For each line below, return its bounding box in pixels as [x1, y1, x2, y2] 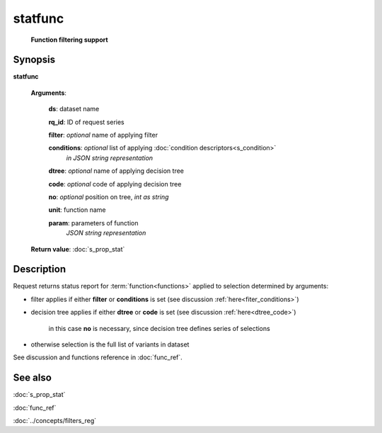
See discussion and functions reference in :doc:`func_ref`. [13, 353, 183, 361]
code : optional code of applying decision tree [48, 179, 182, 188]
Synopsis [13, 54, 56, 66]
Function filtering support [30, 35, 109, 44]
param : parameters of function [48, 218, 139, 227]
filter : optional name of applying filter [48, 131, 158, 140]
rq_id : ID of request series [48, 118, 125, 126]
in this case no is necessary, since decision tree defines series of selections [48, 324, 270, 332]
